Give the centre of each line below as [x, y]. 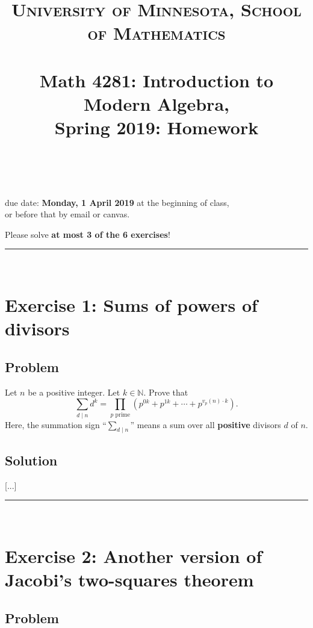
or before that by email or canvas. [67, 214]
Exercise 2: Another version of [134, 555]
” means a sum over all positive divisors [206, 424]
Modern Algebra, [156, 103]
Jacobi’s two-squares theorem [129, 580]
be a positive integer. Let [74, 392]
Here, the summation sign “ [56, 424]
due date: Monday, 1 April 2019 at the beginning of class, [117, 202]
